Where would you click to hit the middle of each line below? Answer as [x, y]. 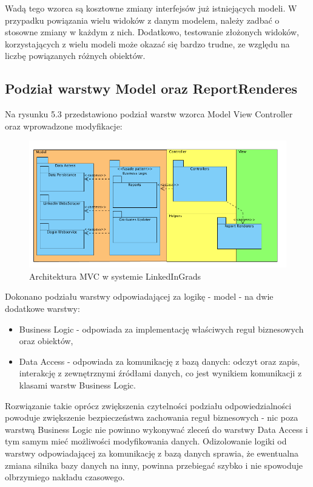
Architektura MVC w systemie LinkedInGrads [115, 276]
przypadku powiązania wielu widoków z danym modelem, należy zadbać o [142, 20]
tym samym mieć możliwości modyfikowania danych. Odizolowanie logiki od [146, 441]
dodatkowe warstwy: [42, 308]
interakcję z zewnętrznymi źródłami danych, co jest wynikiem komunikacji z [160, 373]
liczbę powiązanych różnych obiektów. [75, 56]
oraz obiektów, [46, 341]
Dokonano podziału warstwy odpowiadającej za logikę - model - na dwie [139, 296]
